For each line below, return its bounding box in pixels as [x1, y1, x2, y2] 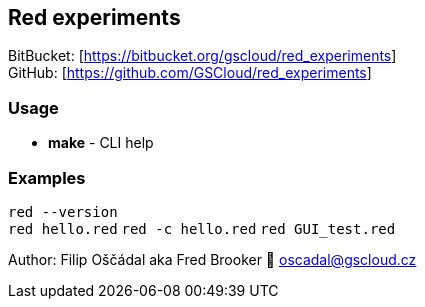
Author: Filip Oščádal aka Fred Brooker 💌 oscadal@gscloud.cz [8, 250, 417, 268]
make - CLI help [48, 134, 154, 152]
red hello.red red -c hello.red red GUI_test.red [8, 220, 396, 237]
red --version [8, 203, 118, 220]
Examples [8, 167, 86, 188]
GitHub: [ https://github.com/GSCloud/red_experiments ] [8, 64, 372, 82]
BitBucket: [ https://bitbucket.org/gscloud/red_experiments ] [8, 47, 397, 65]
